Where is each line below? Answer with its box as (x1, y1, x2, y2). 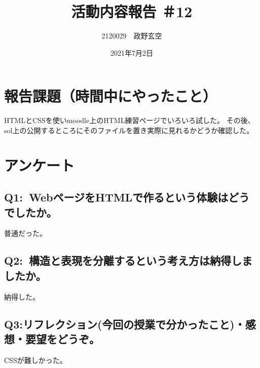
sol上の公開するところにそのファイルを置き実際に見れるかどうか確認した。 (4, 125, 254, 135)
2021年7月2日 (110, 47, 153, 58)
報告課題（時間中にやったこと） (4, 86, 217, 106)
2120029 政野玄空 (101, 30, 162, 41)
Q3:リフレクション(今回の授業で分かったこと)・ (4, 316, 245, 332)
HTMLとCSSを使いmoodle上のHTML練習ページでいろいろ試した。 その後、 (4, 115, 255, 126)
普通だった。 (4, 228, 47, 238)
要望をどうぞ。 (25, 331, 100, 346)
